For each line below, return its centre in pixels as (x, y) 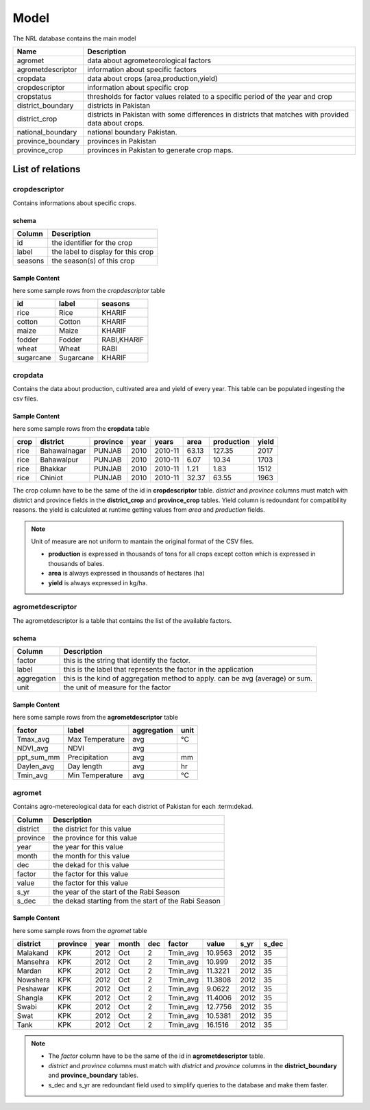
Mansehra (33, 962)
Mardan (29, 971)
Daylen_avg (36, 766)
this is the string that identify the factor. (127, 661)
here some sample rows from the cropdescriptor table (89, 291)
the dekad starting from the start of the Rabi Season (136, 901)
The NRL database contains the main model (74, 38)
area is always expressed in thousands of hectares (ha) (126, 574)
